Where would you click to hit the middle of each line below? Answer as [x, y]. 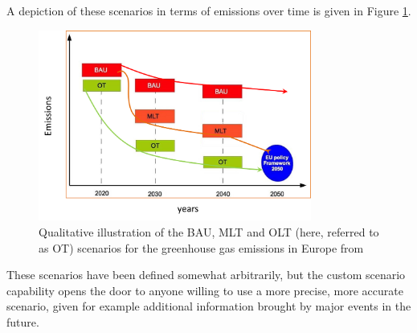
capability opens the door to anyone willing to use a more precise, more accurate [205, 290]
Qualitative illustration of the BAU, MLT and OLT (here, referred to [209, 232]
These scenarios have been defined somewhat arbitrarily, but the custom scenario [206, 275]
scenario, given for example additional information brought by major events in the [209, 306]
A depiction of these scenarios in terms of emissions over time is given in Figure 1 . [209, 10]
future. [23, 321]
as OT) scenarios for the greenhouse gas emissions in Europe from [201, 247]
